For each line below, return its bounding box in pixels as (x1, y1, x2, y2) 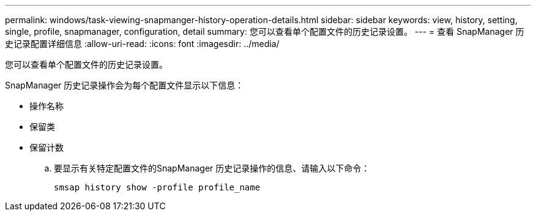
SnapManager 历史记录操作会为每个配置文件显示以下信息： (5, 80, 244, 90)
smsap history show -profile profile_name (54, 182, 261, 192)
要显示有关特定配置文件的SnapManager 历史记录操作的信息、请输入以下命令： (54, 163, 370, 173)
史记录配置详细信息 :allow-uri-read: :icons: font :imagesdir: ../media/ (5, 38, 280, 49)
